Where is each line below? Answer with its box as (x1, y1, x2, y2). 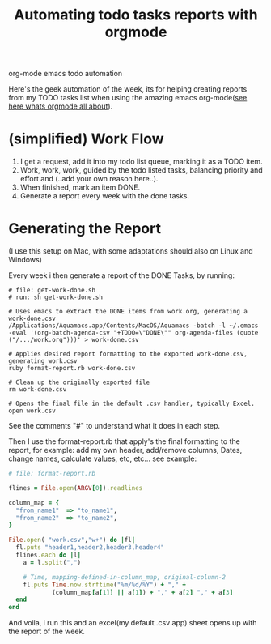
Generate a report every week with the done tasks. (19, 191, 190, 201)
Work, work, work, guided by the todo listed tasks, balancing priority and (19, 165, 263, 175)
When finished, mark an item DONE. (19, 182, 141, 192)
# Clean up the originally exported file (8, 378, 150, 386)
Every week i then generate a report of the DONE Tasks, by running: (8, 271, 235, 280)
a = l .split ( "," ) (23, 558, 82, 566)
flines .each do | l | (15, 551, 82, 560)
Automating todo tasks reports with (13, 6, 259, 24)
